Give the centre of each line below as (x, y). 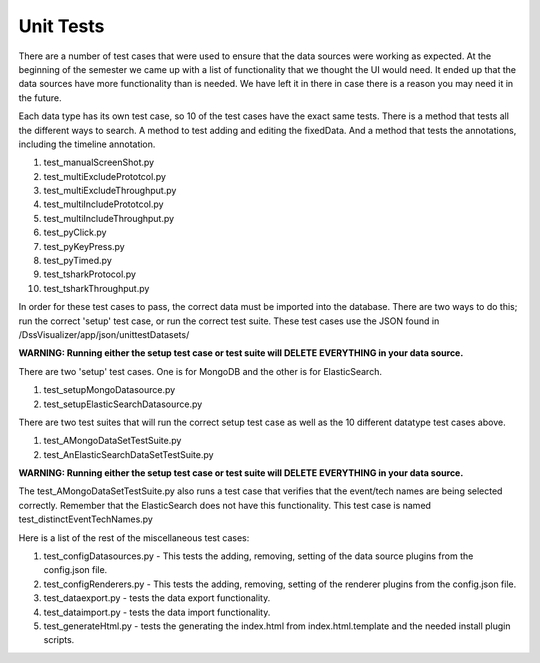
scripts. (59, 640)
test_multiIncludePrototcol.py (103, 204)
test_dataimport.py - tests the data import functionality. (157, 612)
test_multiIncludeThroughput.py (109, 218)
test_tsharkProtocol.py (90, 274)
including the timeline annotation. (87, 144)
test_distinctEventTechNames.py (86, 519)
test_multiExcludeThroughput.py (110, 191)
